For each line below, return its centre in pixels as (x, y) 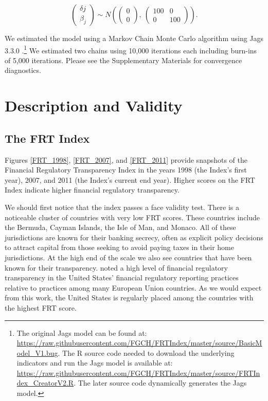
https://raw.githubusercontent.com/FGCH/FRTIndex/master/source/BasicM (139, 343)
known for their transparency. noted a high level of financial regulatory (116, 267)
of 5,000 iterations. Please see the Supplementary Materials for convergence (123, 60)
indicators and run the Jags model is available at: (95, 363)
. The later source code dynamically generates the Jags (160, 383)
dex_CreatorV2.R (45, 383)
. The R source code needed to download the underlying (146, 352)
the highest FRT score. (41, 307)
